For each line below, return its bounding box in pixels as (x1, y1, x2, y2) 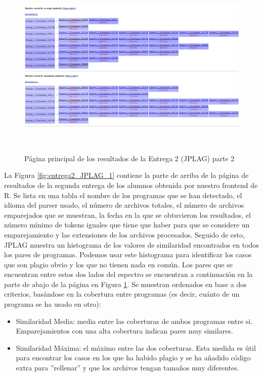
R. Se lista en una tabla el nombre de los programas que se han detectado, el (4, 190, 242, 200)
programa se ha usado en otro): (4, 299, 101, 309)
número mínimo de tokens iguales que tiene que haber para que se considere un (4, 219, 250, 230)
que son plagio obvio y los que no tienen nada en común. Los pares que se (4, 259, 233, 269)
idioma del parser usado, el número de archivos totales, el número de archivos (4, 200, 244, 210)
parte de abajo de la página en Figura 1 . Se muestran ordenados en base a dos (4, 278, 247, 289)
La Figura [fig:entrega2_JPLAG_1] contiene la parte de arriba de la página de (4, 170, 249, 180)
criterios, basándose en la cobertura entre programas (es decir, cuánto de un (4, 289, 240, 299)
